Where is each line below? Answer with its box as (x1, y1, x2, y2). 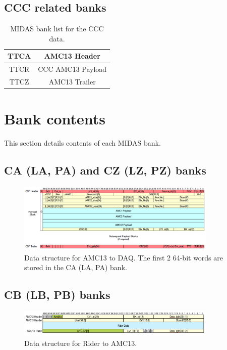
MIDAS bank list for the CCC (10, 23, 104, 34)
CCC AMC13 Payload (38, 64, 107, 74)
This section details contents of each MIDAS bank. (4, 138, 161, 148)
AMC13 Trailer (48, 76, 96, 87)
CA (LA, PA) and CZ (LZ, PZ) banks (4, 162, 206, 178)
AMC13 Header (44, 51, 100, 61)
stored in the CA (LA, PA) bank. (24, 262, 127, 273)
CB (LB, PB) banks (4, 287, 110, 302)
